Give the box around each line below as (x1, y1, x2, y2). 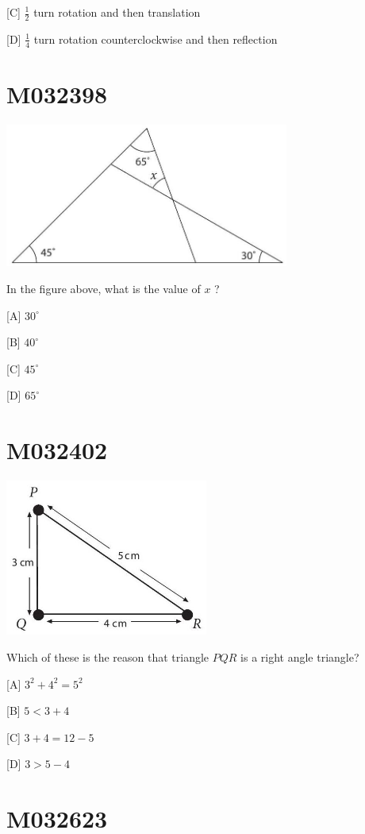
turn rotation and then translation (33, 4, 201, 20)
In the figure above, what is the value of (6, 280, 201, 296)
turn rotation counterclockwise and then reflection (33, 30, 278, 47)
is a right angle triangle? (240, 649, 359, 666)
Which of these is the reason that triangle (6, 649, 209, 666)
